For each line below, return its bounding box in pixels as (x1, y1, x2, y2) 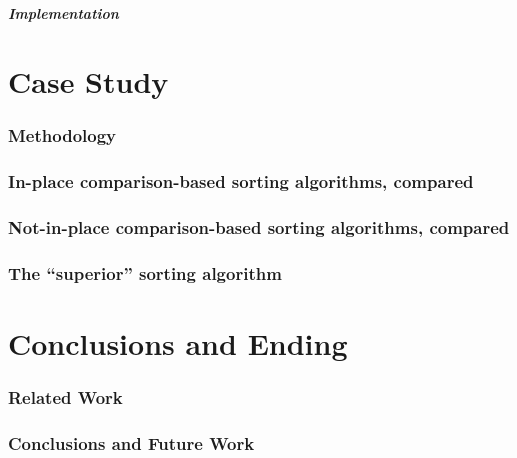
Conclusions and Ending (8, 323, 348, 364)
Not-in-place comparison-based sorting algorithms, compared (8, 215, 510, 240)
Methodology (8, 123, 117, 148)
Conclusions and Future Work (8, 431, 255, 456)
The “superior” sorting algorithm (8, 261, 282, 286)
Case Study (8, 61, 169, 102)
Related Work (8, 385, 123, 410)
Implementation (8, 2, 119, 23)
